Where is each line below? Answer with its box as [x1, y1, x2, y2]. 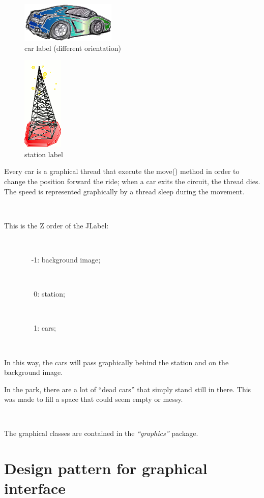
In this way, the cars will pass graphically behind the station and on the [4, 357, 229, 367]
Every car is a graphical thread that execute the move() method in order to [4, 166, 240, 177]
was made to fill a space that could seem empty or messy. [4, 394, 183, 404]
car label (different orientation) [24, 42, 121, 53]
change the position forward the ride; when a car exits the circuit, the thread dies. [4, 175, 260, 186]
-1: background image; [31, 254, 101, 265]
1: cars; [34, 323, 56, 333]
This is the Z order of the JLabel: [4, 220, 109, 230]
